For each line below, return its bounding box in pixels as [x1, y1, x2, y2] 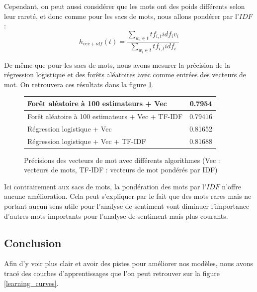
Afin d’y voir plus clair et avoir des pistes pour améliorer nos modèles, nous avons [4, 258, 253, 269]
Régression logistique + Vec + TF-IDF [27, 136, 146, 146]
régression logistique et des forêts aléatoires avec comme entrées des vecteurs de [4, 69, 246, 80]
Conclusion [4, 235, 62, 250]
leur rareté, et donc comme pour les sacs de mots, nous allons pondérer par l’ [4, 10, 239, 21]
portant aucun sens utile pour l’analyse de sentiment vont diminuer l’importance [4, 200, 250, 211]
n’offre [222, 181, 241, 191]
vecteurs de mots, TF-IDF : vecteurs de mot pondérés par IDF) [24, 164, 218, 175]
